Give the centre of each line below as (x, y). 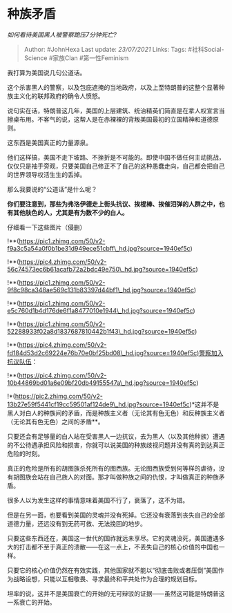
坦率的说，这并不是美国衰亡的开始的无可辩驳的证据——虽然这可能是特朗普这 (116, 593)
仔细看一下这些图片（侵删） (47, 227)
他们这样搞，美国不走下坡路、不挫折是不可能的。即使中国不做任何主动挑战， (116, 157)
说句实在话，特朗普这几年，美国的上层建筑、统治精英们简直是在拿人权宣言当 (116, 111)
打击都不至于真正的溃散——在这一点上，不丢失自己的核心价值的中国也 (119, 547)
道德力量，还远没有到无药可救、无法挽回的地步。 (77, 523)
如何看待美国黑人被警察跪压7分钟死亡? (62, 35)
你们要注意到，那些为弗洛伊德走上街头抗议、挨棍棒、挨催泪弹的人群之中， (113, 204)
